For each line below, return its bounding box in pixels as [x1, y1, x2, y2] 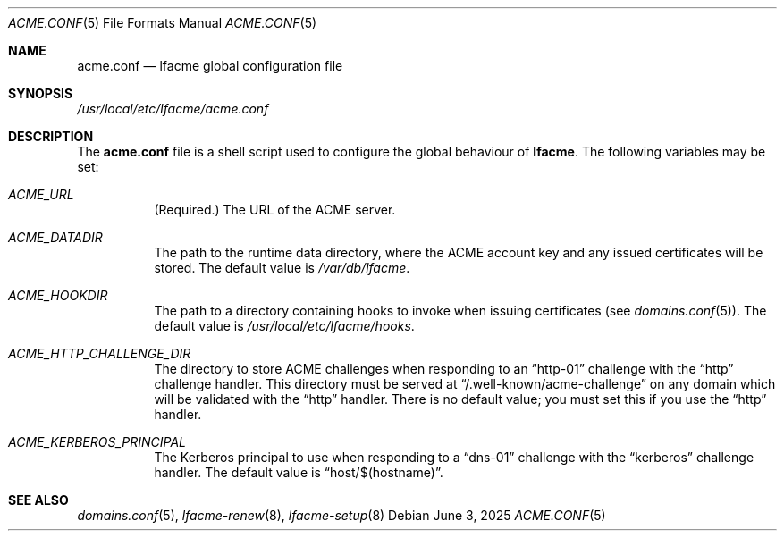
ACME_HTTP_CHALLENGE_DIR [8, 346, 191, 361]
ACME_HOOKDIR [8, 288, 108, 303]
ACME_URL [8, 187, 74, 202]
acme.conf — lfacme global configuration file [77, 58, 343, 73]
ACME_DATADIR [8, 230, 103, 245]
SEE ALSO [8, 492, 69, 508]
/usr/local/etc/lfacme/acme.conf [77, 101, 269, 116]
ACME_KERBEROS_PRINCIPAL [8, 434, 187, 450]
